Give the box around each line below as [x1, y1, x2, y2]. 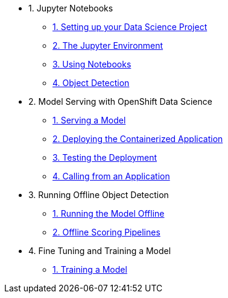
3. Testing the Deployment [52, 152, 157, 163]
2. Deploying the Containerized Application [52, 134, 223, 144]
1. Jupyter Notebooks [28, 3, 113, 13]
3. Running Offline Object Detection [28, 190, 169, 200]
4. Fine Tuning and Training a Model [28, 246, 171, 256]
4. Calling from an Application [52, 171, 170, 181]
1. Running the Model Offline [52, 208, 165, 219]
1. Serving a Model [52, 115, 126, 125]
